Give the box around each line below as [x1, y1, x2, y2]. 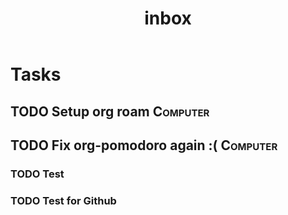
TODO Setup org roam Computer [10, 103, 210, 120]
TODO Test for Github [10, 193, 117, 207]
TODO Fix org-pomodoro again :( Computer [10, 137, 278, 154]
